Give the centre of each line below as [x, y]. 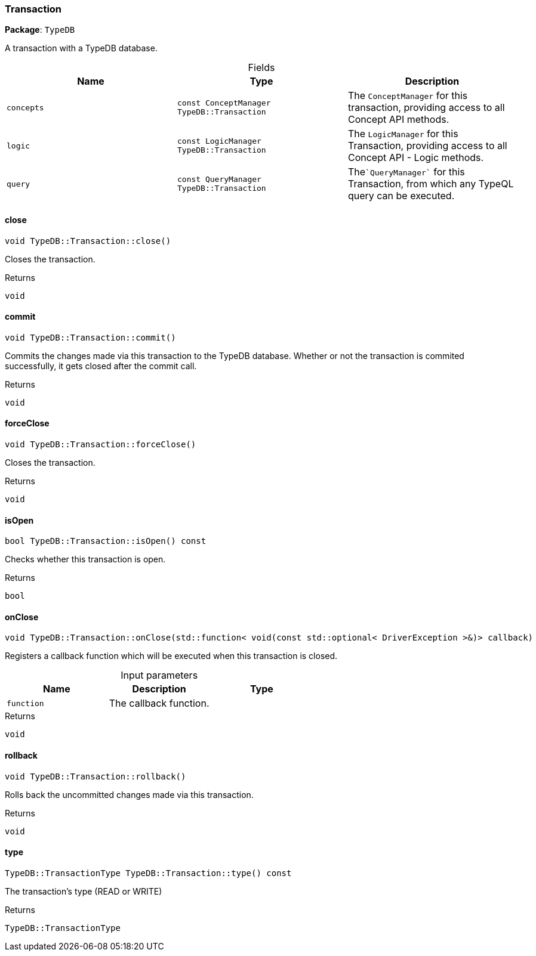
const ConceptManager [224, 103]
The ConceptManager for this [408, 96]
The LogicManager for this [403, 134]
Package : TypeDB [40, 30]
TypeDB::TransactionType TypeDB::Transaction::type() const [148, 873]
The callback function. [159, 703]
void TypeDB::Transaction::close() [88, 241]
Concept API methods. [398, 120]
